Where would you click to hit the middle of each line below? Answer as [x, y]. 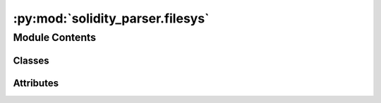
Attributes [36, 83]
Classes [31, 60]
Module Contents [55, 37]
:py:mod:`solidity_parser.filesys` [111, 18]
